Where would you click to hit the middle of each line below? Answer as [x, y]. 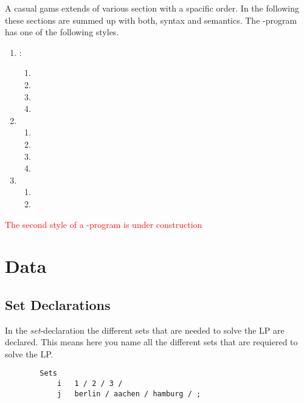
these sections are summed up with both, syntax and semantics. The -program [151, 20]
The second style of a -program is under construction [104, 224]
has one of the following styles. [62, 32]
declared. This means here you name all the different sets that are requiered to [151, 342]
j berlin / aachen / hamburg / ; [129, 394]
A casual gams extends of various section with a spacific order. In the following [152, 8]
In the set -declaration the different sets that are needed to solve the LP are [145, 330]
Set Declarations [58, 304]
